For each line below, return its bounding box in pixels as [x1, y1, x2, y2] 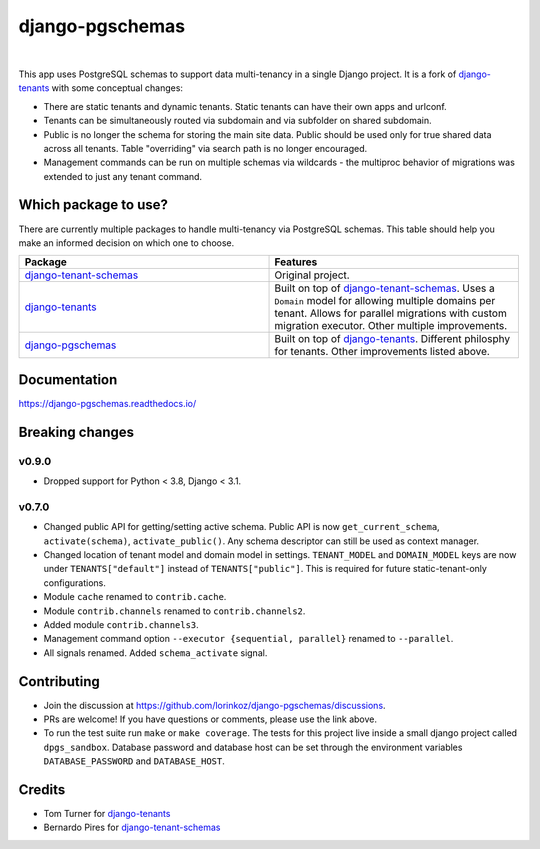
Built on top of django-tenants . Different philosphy [274, 332, 511, 346]
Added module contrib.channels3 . [43, 618, 199, 630]
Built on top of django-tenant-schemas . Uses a [274, 281, 495, 295]
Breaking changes [18, 423, 135, 440]
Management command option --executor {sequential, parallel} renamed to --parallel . [43, 633, 454, 645]
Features [274, 255, 318, 269]
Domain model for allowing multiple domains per [274, 294, 496, 308]
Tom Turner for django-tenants [43, 808, 171, 820]
